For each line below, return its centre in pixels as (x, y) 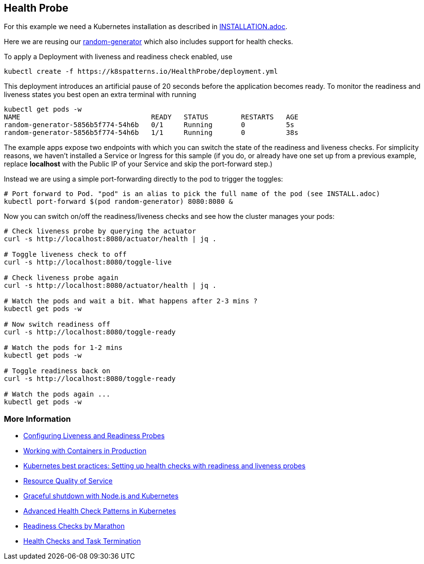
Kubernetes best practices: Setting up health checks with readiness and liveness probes (164, 466)
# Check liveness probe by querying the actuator (100, 231)
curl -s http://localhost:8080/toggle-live (88, 262)
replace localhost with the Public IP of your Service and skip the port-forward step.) (138, 164)
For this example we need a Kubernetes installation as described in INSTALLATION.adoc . (146, 27)
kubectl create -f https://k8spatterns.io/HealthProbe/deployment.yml (141, 72)
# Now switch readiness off (57, 324)
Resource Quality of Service (68, 481)
